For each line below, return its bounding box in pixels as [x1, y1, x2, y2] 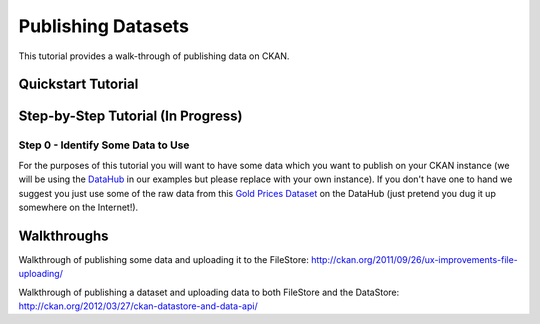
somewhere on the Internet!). [18, 201, 139, 213]
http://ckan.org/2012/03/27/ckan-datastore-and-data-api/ [18, 300, 259, 312]
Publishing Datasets [18, 15, 190, 37]
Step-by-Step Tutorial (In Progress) [18, 108, 243, 125]
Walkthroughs [18, 227, 109, 244]
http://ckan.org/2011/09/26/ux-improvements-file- [310, 253, 519, 265]
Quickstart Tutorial [18, 76, 139, 93]
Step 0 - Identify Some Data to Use [18, 138, 190, 152]
